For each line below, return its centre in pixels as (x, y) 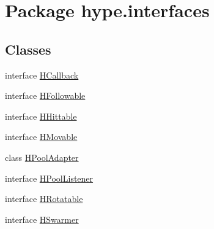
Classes (28, 49)
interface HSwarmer (42, 219)
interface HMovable (41, 137)
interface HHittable (41, 116)
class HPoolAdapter (42, 157)
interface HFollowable (45, 95)
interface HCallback (42, 75)
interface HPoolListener (49, 178)
